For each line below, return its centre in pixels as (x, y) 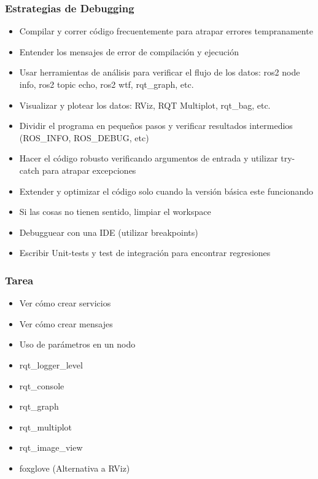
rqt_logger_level (51, 364)
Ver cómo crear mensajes (66, 323)
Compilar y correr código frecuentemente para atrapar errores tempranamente (166, 31)
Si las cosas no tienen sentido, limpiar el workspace (115, 212)
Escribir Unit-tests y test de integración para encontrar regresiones (145, 253)
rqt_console (42, 385)
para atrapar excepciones (89, 170)
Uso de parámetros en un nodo (77, 344)
